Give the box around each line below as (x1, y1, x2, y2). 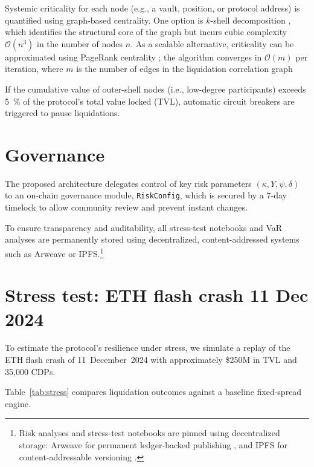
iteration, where (5, 62, 63, 75)
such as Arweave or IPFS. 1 (5, 245, 104, 260)
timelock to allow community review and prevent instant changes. (5, 201, 248, 214)
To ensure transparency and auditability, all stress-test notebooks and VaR (5, 221, 283, 234)
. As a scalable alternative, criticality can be (130, 37, 294, 50)
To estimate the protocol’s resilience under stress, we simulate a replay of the (5, 341, 290, 354)
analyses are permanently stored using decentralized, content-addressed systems (5, 233, 300, 246)
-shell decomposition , (210, 13, 291, 26)
